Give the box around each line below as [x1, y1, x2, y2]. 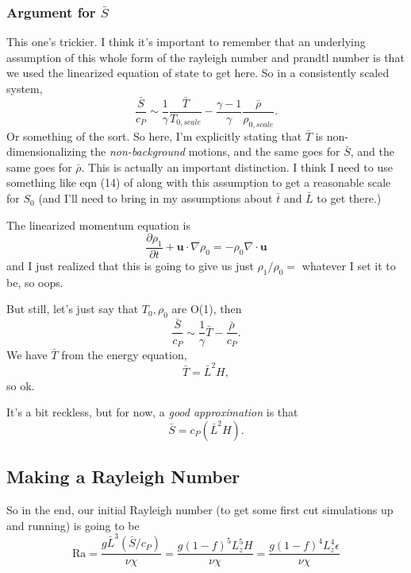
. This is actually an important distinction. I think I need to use [81, 158, 393, 175]
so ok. [6, 377, 35, 393]
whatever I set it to [302, 257, 396, 274]
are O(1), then [171, 300, 242, 317]
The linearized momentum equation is [6, 216, 190, 233]
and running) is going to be [6, 517, 140, 533]
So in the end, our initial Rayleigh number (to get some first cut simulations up [6, 501, 394, 518]
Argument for [6, 2, 96, 21]
